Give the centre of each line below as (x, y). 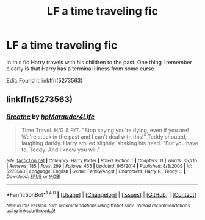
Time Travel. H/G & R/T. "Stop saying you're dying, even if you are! (105, 130)
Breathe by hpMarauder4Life (50, 117)
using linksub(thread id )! (31, 211)
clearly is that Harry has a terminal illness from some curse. (81, 69)
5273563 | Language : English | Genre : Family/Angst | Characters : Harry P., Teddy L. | (96, 171)
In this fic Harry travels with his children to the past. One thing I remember (99, 62)
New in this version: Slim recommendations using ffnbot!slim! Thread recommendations (98, 206)
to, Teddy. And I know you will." (61, 150)
